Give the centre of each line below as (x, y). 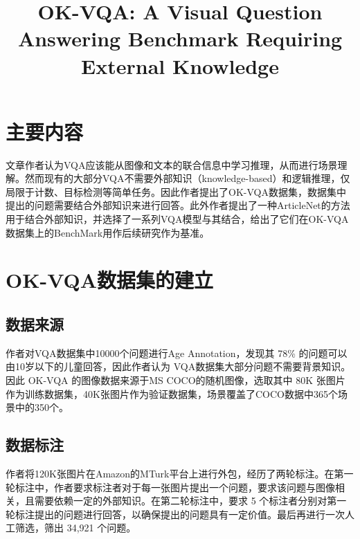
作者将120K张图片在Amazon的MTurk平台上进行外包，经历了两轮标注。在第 (175, 473)
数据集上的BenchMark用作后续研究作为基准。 (108, 232)
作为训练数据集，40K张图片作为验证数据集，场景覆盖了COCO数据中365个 (172, 393)
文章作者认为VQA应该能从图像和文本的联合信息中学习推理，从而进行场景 (172, 164)
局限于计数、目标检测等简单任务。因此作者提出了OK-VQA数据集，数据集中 (176, 191)
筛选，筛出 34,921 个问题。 (75, 528)
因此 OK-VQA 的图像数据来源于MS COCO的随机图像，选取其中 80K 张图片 (175, 380)
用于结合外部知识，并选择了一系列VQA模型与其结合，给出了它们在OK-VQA (177, 219)
